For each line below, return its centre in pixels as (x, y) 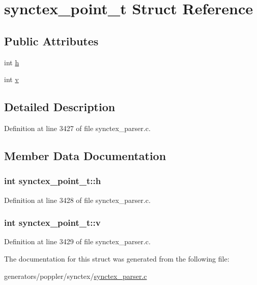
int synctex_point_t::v (52, 223)
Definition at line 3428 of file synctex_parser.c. (77, 200)
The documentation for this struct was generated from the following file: (117, 258)
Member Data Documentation (85, 155)
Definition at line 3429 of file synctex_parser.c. (77, 241)
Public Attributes (51, 41)
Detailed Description (60, 107)
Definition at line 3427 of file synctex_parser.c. (77, 128)
